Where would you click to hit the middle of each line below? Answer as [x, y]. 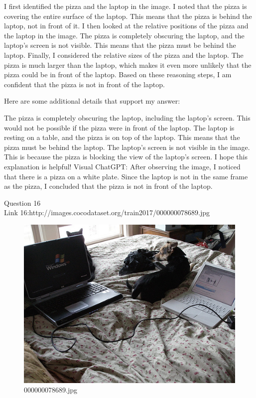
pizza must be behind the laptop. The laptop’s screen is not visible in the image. [127, 147]
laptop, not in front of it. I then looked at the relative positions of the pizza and [126, 26]
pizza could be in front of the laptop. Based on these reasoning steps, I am [118, 74]
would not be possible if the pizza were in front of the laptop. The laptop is [119, 127]
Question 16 [22, 202]
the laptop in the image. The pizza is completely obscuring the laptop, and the [124, 35]
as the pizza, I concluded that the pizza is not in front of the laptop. [108, 186]
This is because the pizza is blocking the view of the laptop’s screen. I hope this [126, 157]
